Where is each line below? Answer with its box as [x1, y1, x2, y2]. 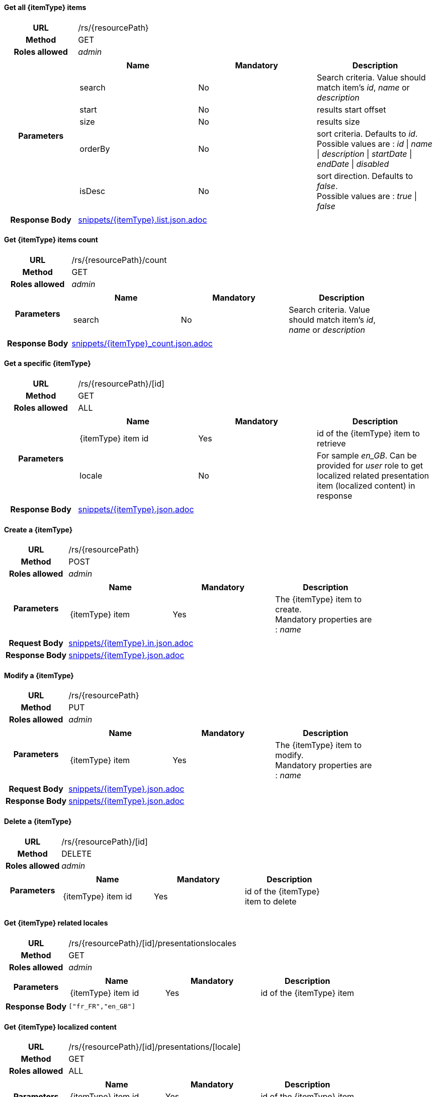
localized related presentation [317, 471, 429, 481]
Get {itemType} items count [4, 235, 98, 244]
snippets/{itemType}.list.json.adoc [78, 214, 207, 225]
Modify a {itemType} [4, 671, 74, 680]
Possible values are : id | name [317, 138, 432, 149]
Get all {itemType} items [4, 3, 86, 12]
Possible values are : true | [317, 191, 417, 201]
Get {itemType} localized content [4, 1022, 117, 1031]
